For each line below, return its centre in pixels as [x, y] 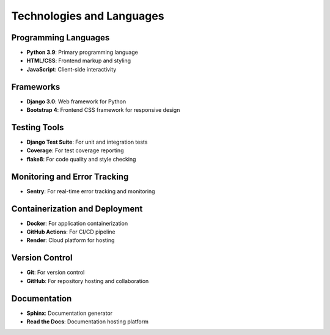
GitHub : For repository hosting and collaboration [88, 281]
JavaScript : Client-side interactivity [71, 69]
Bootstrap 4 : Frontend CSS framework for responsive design [103, 110]
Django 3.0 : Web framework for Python [76, 101]
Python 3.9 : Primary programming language [82, 53]
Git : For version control [56, 273]
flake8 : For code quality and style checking [81, 159]
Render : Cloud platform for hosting [71, 240]
